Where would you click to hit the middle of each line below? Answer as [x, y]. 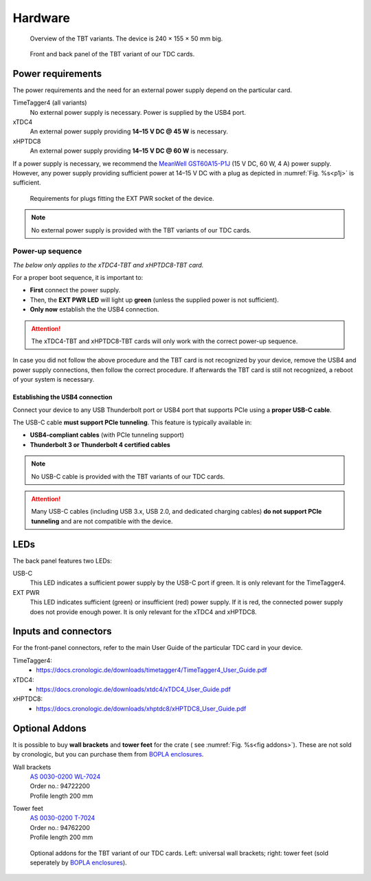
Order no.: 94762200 [60, 827]
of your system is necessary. [54, 380]
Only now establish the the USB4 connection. [94, 309]
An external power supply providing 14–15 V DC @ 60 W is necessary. [129, 151]
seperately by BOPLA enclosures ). [78, 862]
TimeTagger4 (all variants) [50, 102]
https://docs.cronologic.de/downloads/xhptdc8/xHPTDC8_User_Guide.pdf [141, 708]
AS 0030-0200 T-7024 [63, 818]
